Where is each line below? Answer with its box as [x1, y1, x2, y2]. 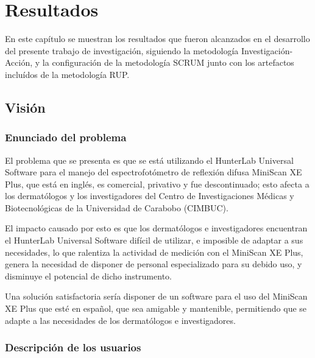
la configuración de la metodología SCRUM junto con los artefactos [42, 56, 294, 69]
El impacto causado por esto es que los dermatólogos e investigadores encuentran [5, 222, 308, 234]
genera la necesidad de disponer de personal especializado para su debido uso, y [5, 258, 302, 270]
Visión [5, 97, 46, 116]
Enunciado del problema [5, 130, 127, 145]
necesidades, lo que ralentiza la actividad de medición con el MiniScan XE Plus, [5, 245, 303, 258]
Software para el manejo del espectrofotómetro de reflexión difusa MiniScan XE [5, 166, 302, 178]
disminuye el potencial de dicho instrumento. [5, 269, 172, 282]
